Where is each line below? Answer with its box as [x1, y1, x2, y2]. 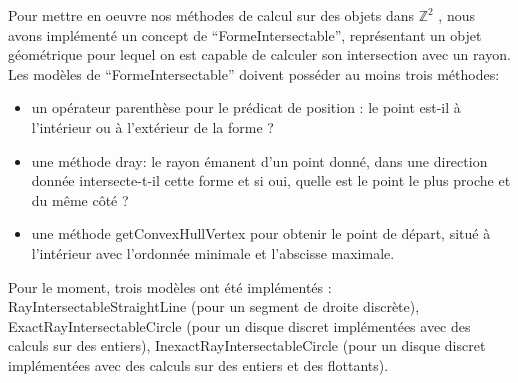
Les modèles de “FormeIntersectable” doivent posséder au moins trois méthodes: [8, 63, 500, 84]
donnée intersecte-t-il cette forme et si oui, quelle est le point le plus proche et [31, 170, 511, 191]
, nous [438, 5, 476, 25]
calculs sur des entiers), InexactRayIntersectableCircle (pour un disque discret [8, 335, 486, 356]
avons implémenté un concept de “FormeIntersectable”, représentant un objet [8, 24, 482, 45]
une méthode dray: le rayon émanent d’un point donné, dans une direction [31, 150, 488, 171]
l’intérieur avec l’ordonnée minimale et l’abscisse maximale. [31, 242, 395, 263]
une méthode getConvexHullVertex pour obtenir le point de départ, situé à [31, 223, 491, 244]
